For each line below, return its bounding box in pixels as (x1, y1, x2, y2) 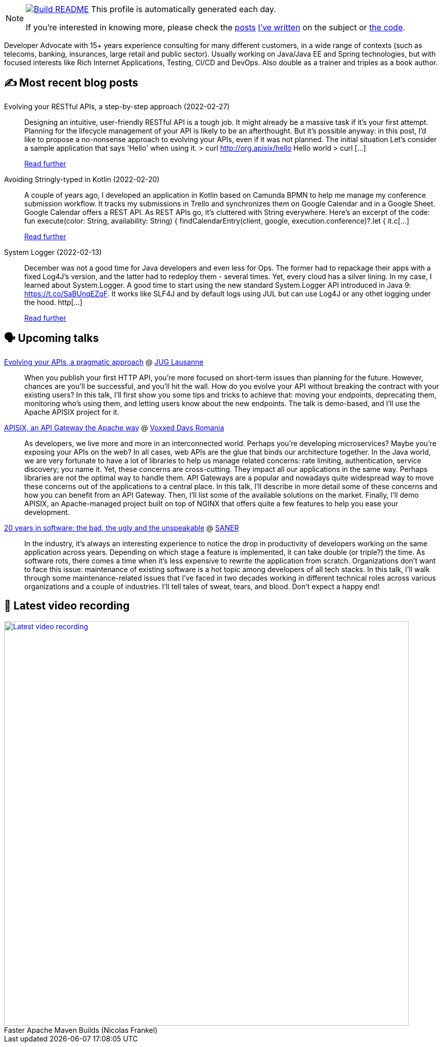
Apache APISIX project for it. (24, 407, 119, 416)
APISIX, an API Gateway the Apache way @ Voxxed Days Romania (4, 423, 225, 432)
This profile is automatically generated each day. (91, 4, 276, 14)
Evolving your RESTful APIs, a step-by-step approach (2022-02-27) (4, 102, 230, 111)
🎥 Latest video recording (4, 599, 130, 613)
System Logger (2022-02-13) (4, 247, 102, 256)
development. (24, 507, 70, 516)
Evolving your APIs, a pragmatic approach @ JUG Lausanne (4, 357, 204, 366)
